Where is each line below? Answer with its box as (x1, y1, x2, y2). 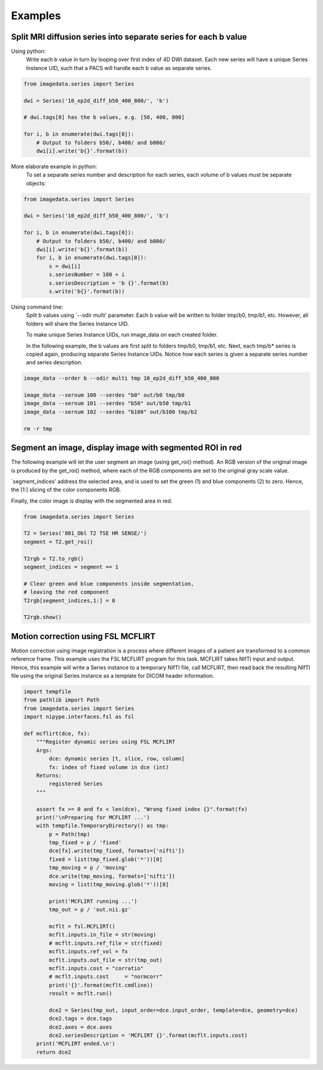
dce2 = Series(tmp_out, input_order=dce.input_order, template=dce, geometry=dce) (48, 1006, 298, 1014)
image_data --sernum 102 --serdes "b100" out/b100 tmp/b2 (23, 408, 197, 415)
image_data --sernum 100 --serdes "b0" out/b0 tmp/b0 (23, 392, 185, 398)
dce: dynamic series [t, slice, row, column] (48, 755, 185, 762)
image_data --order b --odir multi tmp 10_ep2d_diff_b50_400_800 (23, 375, 220, 382)
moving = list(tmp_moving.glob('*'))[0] (48, 881, 169, 888)
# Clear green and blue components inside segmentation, (23, 580, 194, 587)
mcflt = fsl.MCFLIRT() (48, 923, 116, 930)
